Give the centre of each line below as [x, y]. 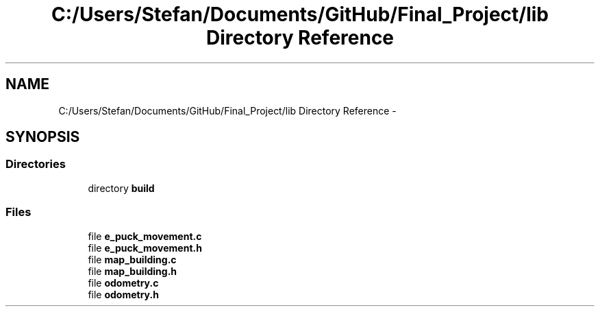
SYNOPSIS [43, 137]
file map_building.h [133, 271]
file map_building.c [132, 259]
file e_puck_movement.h [145, 248]
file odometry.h [123, 294]
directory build [121, 188]
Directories [36, 164]
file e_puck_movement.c [145, 236]
